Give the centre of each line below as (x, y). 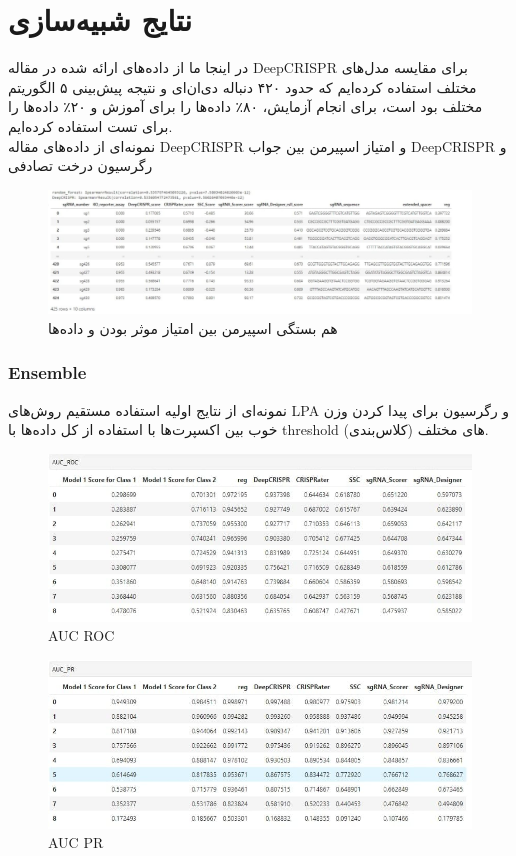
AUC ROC (81, 635)
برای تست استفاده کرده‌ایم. (90, 125)
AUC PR (76, 842)
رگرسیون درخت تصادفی (80, 165)
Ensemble (47, 372)
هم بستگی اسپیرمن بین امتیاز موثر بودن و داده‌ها (193, 327)
